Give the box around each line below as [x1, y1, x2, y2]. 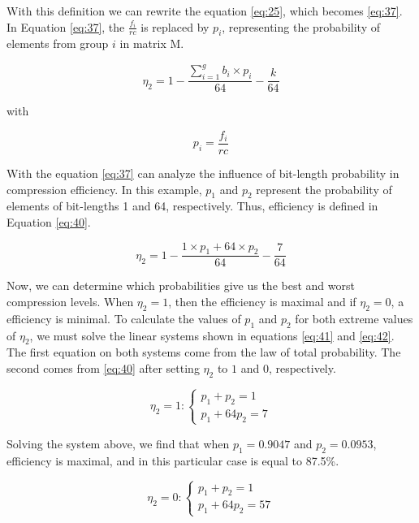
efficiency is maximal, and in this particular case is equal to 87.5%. [6, 452, 339, 469]
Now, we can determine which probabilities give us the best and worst [6, 277, 355, 294]
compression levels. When [6, 292, 134, 309]
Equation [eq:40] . [6, 213, 91, 230]
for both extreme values [295, 309, 413, 326]
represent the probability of [256, 180, 392, 197]
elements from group [6, 35, 109, 52]
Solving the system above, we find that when [6, 434, 230, 452]
